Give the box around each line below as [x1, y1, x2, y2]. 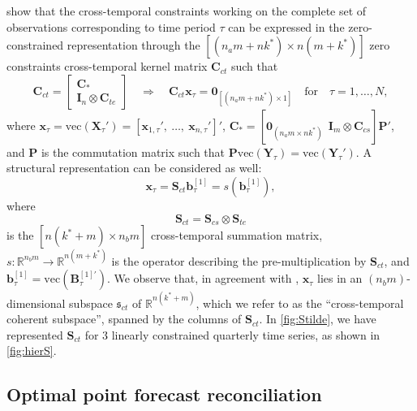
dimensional [6, 294, 66, 311]
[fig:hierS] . [6, 342, 57, 359]
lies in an [317, 270, 363, 287]
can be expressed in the [228, 18, 345, 35]
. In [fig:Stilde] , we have [259, 310, 376, 327]
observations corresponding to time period [6, 18, 216, 35]
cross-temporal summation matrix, [151, 227, 323, 244]
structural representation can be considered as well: [6, 159, 262, 176]
